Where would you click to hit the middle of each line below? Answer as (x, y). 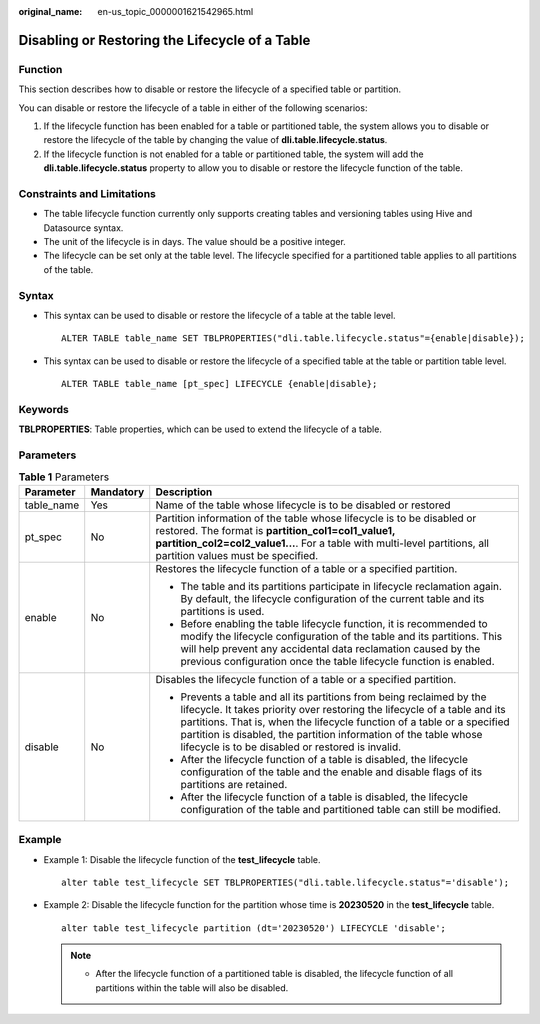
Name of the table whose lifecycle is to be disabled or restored (303, 505)
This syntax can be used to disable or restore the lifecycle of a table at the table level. (219, 315)
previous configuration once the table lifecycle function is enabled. (337, 661)
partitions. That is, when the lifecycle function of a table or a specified (345, 722)
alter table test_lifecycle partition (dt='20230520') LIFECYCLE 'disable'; (254, 928)
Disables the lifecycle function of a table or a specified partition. (306, 679)
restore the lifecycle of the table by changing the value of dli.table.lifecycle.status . (215, 140)
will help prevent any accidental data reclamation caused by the (330, 648)
